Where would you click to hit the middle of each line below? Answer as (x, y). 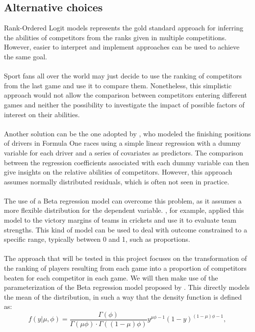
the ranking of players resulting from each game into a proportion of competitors (125, 268)
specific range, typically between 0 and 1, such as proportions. (97, 239)
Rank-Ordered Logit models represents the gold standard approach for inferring (124, 28)
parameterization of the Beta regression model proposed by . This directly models (127, 287)
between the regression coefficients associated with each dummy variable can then (127, 162)
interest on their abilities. (42, 114)
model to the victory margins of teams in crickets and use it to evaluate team (120, 220)
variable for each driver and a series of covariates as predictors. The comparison (124, 152)
